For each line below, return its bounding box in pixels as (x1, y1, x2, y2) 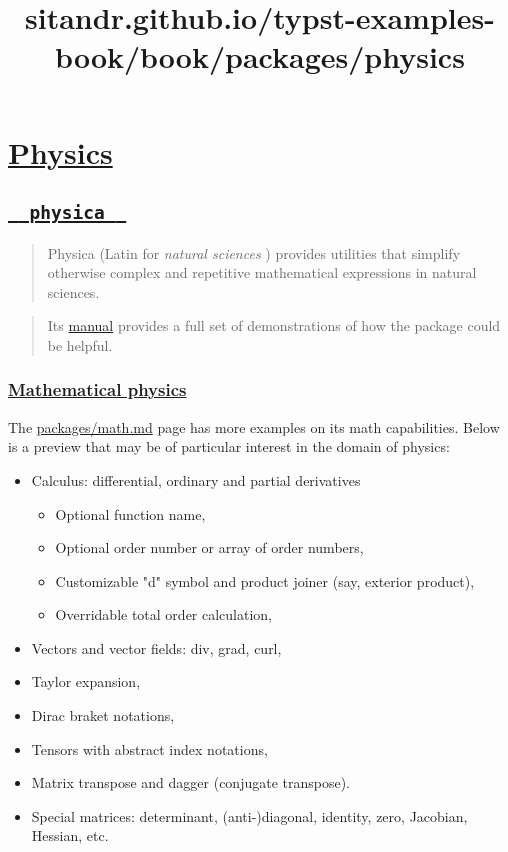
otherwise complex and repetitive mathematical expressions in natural (47, 262, 477, 283)
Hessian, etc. (31, 825, 109, 846)
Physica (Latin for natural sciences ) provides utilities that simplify (47, 242, 461, 263)
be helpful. (47, 334, 113, 355)
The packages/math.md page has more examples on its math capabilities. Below (8, 416, 500, 437)
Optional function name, (55, 503, 206, 524)
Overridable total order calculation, (55, 604, 273, 625)
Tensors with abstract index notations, (31, 738, 268, 759)
